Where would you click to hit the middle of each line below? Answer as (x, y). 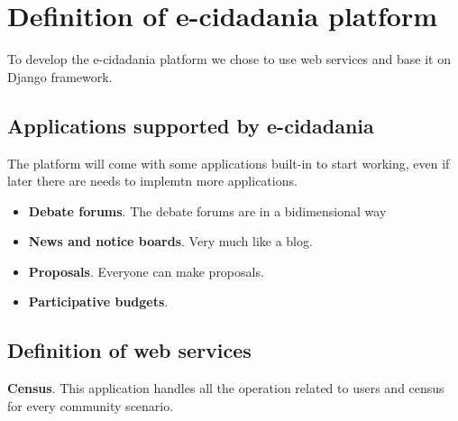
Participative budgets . (98, 302)
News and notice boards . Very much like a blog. (170, 241)
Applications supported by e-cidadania (191, 125)
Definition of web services (129, 350)
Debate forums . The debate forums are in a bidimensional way (207, 210)
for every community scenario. (91, 405)
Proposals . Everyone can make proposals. (146, 271)
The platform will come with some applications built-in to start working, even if (229, 163)
